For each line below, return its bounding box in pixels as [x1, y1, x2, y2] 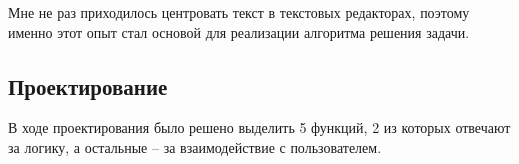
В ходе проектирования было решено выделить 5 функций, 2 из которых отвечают [8, 117, 511, 138]
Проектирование [8, 70, 168, 101]
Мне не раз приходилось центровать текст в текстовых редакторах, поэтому [8, 2, 470, 22]
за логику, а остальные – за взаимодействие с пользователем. [8, 136, 382, 157]
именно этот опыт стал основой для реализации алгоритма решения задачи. [8, 21, 470, 42]
